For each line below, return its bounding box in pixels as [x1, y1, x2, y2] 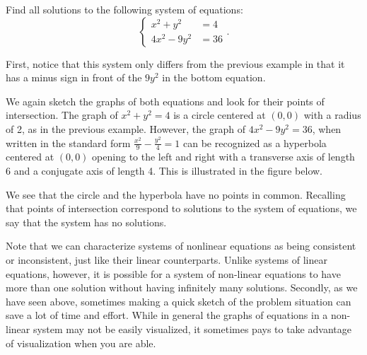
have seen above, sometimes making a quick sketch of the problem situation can [6, 293, 351, 308]
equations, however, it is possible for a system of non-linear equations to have [6, 266, 341, 281]
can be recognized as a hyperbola [183, 135, 327, 150]
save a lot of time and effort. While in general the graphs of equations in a [6, 308, 328, 322]
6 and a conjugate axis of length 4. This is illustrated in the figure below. [6, 163, 323, 177]
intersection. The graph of [6, 107, 118, 122]
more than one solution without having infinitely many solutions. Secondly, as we [6, 280, 358, 295]
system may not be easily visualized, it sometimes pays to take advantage [33, 321, 351, 336]
